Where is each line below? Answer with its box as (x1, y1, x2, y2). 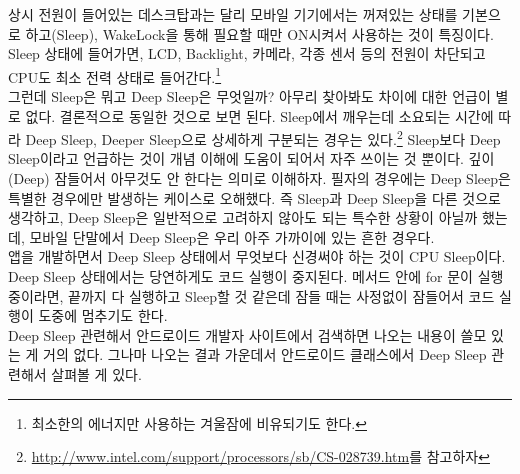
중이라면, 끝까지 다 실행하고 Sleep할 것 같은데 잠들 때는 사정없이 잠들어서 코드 (8, 285, 495, 306)
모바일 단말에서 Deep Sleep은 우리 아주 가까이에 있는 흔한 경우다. (29, 226, 435, 247)
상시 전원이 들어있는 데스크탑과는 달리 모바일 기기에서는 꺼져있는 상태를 (8, 4, 458, 24)
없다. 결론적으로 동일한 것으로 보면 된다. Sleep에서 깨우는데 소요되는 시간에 (25, 105, 494, 126)
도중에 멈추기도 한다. (38, 305, 168, 326)
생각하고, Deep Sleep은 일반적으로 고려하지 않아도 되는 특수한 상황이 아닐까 (8, 207, 478, 228)
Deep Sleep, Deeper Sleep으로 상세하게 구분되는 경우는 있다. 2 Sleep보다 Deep (25, 126, 501, 149)
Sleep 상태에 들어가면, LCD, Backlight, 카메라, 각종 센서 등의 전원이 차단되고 (8, 43, 486, 64)
